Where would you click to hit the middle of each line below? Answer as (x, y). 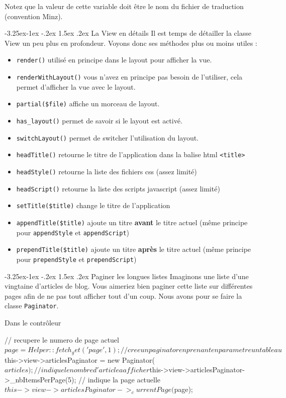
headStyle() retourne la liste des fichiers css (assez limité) (107, 171)
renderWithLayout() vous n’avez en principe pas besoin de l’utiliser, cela (129, 77)
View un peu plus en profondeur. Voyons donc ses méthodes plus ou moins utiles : (131, 43)
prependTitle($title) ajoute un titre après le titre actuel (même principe (134, 249)
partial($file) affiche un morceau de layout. (88, 104)
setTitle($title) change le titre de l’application (93, 205)
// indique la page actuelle (120, 379)
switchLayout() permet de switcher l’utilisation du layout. (107, 137)
